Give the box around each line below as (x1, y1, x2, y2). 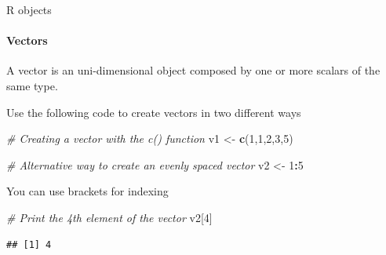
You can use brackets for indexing (6, 183, 169, 199)
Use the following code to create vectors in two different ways (6, 104, 301, 120)
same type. (6, 77, 58, 93)
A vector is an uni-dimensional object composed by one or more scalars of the (6, 62, 381, 78)
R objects (6, 2, 52, 17)
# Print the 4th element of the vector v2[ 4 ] (6, 209, 213, 225)
